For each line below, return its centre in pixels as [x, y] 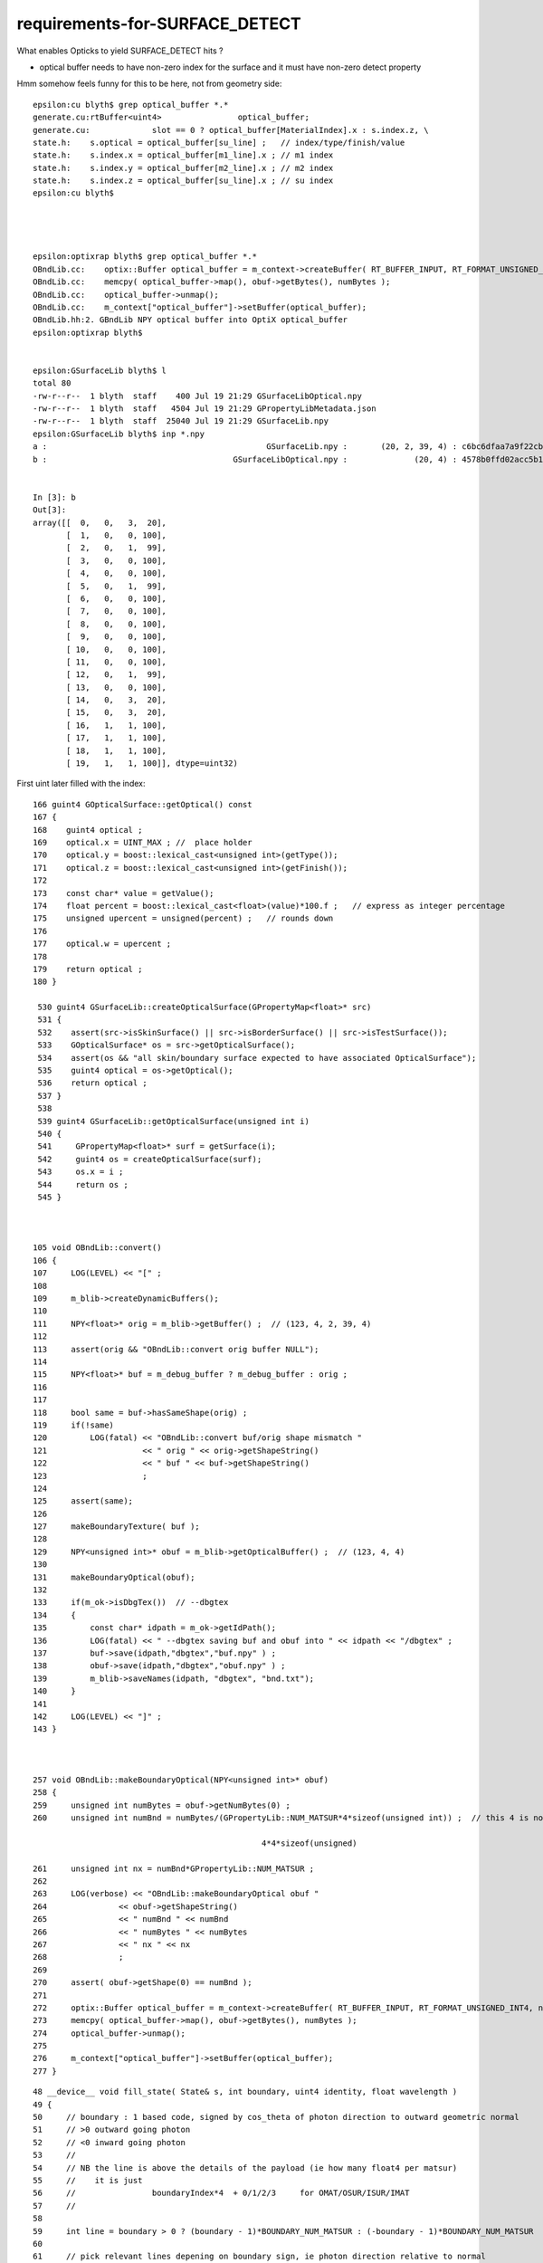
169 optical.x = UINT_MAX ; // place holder [143, 842]
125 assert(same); [83, 1501]
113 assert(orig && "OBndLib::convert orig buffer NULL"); [176, 1349]
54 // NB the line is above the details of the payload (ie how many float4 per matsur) [245, 2168]
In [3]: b [54, 497]
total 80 [52, 383]
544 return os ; [83, 1184]
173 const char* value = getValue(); [124, 893]
